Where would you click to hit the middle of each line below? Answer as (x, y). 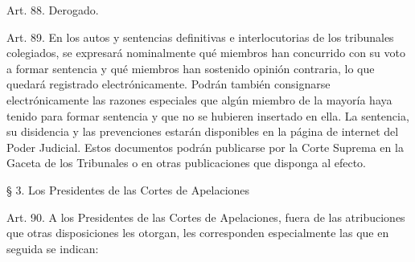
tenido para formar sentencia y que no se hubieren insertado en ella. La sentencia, (208, 115)
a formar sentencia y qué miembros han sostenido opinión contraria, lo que (191, 68)
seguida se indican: (53, 248)
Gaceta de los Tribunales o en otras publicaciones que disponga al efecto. (186, 163)
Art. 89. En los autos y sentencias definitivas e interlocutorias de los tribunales (200, 37)
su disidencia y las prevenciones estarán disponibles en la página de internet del (203, 131)
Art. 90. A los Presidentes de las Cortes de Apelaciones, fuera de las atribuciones (206, 217)
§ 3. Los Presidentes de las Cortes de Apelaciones (128, 189)
